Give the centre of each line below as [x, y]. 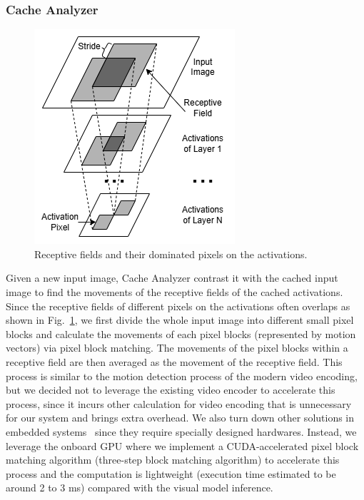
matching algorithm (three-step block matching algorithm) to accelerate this [173, 460]
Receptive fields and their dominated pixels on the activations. [171, 254]
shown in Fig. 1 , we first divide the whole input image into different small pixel [180, 320]
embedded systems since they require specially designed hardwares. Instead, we [181, 431]
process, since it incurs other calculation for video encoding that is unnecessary [179, 403]
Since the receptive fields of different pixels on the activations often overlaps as [178, 306]
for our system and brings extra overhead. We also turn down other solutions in [180, 418]
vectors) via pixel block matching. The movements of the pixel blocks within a [177, 348]
